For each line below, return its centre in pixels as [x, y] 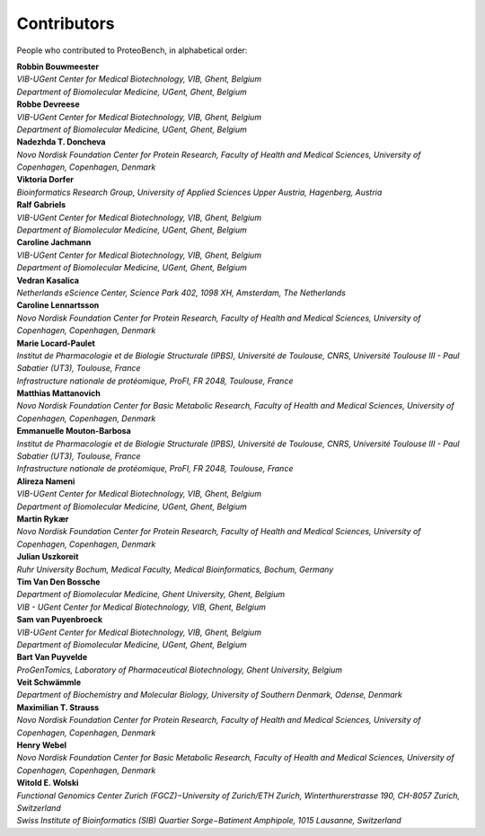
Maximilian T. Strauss [58, 707]
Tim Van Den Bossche [58, 581]
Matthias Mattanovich [58, 393]
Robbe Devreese [48, 104]
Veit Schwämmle [48, 682]
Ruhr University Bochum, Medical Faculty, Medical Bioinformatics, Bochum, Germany [175, 569]
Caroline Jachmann [54, 242]
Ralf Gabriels [41, 205]
